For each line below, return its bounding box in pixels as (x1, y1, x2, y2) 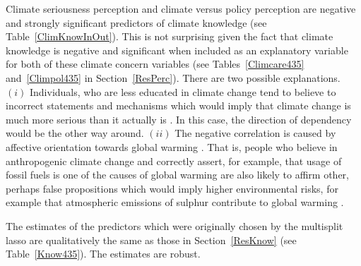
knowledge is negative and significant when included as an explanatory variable (6, 42, 348, 57)
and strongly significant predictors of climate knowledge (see (6, 15, 267, 30)
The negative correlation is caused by (174, 126, 336, 140)
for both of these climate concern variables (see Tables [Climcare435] (6, 56, 304, 71)
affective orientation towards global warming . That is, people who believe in (6, 139, 338, 154)
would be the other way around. (6, 126, 144, 140)
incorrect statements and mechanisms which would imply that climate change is (6, 98, 351, 113)
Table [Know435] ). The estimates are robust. (6, 246, 201, 261)
